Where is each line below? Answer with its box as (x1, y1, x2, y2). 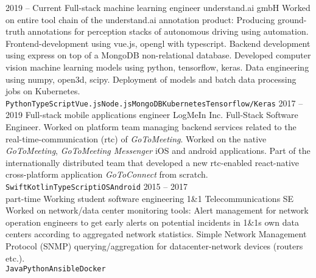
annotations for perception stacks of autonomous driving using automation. (27, 25, 309, 38)
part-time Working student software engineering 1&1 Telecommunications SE (5, 192, 294, 204)
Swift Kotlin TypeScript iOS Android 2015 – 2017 (5, 179, 188, 192)
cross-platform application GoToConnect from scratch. (5, 168, 208, 181)
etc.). (5, 251, 25, 264)
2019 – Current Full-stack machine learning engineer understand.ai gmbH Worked (5, 1, 311, 13)
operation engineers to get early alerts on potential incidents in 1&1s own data (5, 215, 299, 228)
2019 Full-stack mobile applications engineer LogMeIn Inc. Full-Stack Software (5, 108, 298, 121)
